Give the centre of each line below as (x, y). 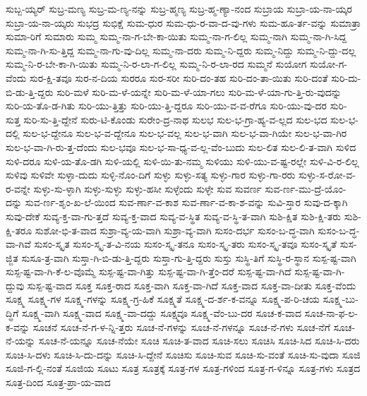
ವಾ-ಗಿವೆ (18, 244)
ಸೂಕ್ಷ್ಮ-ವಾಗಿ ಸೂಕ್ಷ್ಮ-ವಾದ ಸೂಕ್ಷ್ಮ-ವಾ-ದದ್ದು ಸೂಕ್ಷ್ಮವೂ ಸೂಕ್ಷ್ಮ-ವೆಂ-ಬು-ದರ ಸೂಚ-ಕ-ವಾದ (161, 313)
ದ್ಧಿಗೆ (12, 313)
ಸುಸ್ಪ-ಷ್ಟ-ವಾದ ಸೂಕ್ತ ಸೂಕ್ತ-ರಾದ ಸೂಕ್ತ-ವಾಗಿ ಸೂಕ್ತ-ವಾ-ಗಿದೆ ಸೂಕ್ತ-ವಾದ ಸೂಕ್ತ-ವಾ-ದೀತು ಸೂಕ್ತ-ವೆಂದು (192, 285)
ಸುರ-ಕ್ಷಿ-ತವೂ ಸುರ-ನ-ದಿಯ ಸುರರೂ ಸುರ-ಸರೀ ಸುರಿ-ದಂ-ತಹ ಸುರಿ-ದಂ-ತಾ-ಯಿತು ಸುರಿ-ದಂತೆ (179, 77)
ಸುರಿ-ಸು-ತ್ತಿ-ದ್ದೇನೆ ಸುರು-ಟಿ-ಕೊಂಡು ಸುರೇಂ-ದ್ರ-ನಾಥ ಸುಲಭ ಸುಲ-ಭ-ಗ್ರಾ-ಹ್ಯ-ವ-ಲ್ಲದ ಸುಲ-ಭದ (175, 119)
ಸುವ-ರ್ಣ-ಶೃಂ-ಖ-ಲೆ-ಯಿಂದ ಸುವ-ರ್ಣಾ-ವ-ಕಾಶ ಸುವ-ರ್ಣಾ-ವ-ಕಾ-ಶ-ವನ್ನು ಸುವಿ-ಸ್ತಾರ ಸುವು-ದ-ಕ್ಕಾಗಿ (186, 202)
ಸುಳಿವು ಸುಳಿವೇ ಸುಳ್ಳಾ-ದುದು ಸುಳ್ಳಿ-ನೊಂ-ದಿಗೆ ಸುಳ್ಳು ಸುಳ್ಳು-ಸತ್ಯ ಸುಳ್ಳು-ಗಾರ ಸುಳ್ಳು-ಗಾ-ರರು (151, 175)
